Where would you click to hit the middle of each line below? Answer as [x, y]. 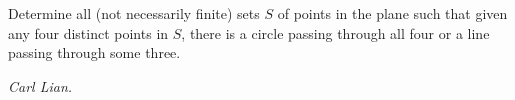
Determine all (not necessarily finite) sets [134, 13]
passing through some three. [94, 52]
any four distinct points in [88, 32]
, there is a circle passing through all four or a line [335, 32]
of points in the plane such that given [392, 13]
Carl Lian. [40, 85]
